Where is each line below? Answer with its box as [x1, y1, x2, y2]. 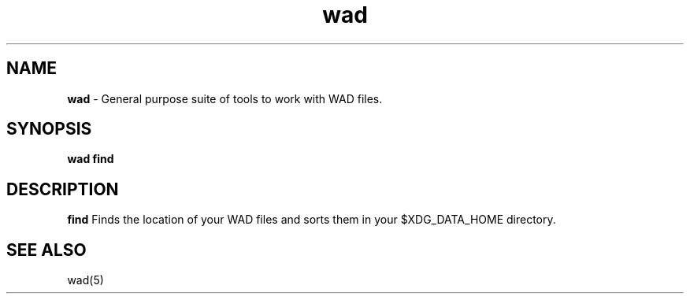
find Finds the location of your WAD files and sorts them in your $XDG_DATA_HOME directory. [67, 213, 556, 227]
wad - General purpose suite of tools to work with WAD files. [67, 91, 383, 106]
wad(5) [67, 273, 104, 287]
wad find [67, 152, 114, 166]
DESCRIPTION [6, 179, 119, 199]
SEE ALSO [6, 239, 87, 260]
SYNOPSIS [6, 119, 92, 139]
